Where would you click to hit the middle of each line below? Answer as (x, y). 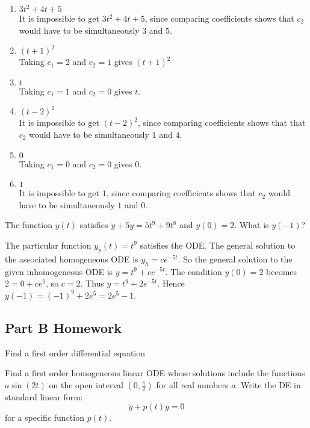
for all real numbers (192, 384)
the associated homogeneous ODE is (72, 259)
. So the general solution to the (235, 259)
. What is (252, 225)
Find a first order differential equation (75, 352)
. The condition (194, 271)
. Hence (171, 283)
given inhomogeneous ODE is (59, 271)
